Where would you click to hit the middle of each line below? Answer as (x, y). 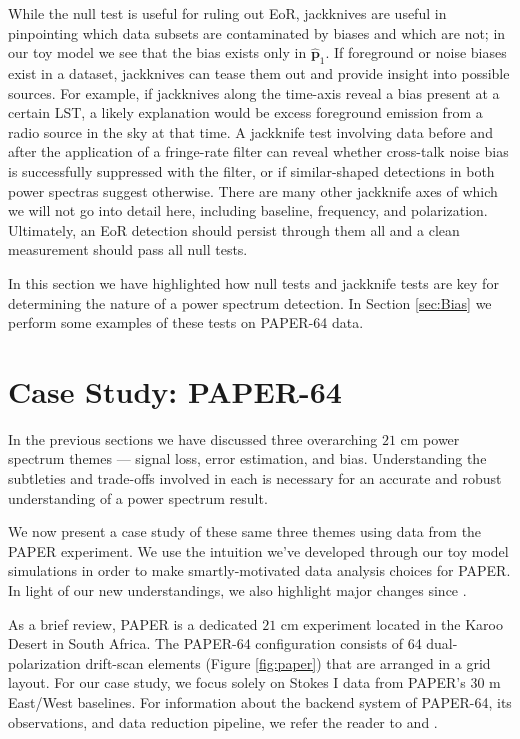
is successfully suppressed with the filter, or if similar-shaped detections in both (251, 170)
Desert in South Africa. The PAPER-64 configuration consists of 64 (215, 643)
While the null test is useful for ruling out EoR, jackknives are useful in (227, 13)
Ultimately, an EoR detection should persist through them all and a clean (234, 229)
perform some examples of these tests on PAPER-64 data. (186, 322)
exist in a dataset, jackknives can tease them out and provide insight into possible (259, 72)
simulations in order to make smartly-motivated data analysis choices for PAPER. (259, 570)
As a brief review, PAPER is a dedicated (133, 623)
